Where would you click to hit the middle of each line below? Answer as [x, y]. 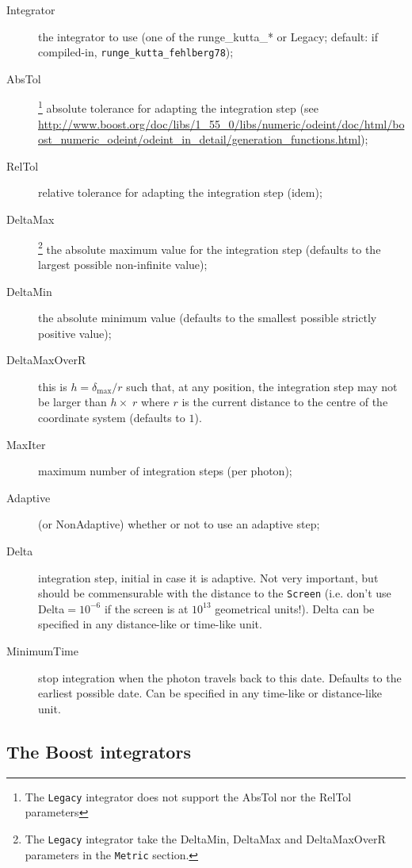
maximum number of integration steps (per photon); [165, 471]
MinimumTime [42, 651]
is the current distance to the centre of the [285, 402]
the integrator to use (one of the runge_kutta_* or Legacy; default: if [208, 36]
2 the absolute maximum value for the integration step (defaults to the [210, 248]
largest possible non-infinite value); [123, 264]
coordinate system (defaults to [112, 418]
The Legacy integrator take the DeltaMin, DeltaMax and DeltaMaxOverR [205, 838]
